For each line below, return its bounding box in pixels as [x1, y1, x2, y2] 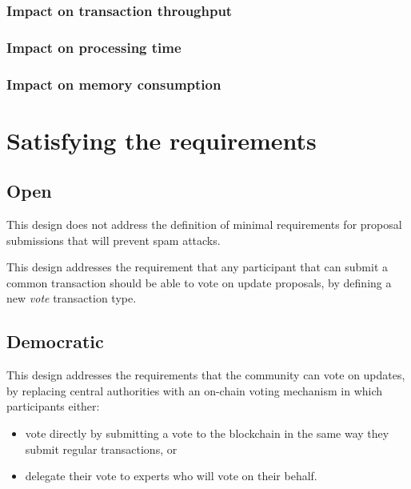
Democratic [6, 329, 104, 354]
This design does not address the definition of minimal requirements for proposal [6, 216, 402, 233]
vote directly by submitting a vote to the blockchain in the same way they [25, 425, 389, 442]
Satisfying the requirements [6, 123, 317, 156]
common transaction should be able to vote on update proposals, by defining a [6, 274, 392, 291]
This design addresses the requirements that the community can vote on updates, [6, 367, 405, 383]
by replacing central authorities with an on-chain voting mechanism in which [6, 382, 383, 399]
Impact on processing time [6, 37, 182, 57]
